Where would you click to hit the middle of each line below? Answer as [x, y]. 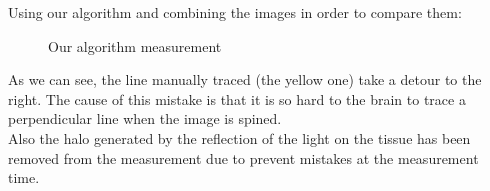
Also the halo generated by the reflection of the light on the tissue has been [239, 137]
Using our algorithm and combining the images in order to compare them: [235, 12]
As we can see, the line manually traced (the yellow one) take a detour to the [245, 79]
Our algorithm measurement [135, 45]
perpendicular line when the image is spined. [145, 118]
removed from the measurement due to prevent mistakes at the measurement [243, 157]
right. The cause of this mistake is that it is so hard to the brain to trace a [237, 98]
